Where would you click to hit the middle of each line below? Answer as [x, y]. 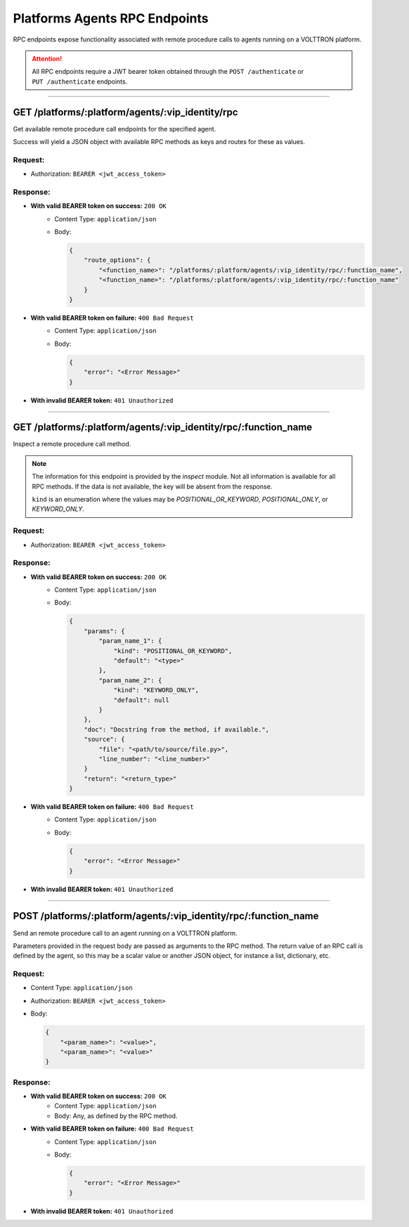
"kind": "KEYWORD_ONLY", [156, 690]
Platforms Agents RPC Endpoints [111, 18]
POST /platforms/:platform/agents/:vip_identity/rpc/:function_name [166, 916]
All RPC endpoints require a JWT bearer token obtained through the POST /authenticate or [168, 72]
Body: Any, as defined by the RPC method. [116, 1116]
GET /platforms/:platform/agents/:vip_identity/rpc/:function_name [163, 428]
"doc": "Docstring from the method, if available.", [177, 729]
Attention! [47, 58]
